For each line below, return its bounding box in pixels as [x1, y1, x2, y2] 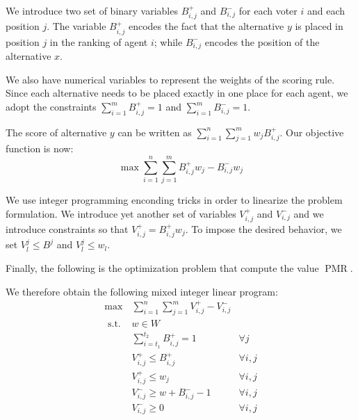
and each [307, 3, 345, 17]
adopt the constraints [6, 99, 97, 114]
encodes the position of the [204, 34, 320, 49]
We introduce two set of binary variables [6, 3, 178, 17]
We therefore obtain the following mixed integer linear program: [6, 284, 278, 298]
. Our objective [279, 124, 344, 139]
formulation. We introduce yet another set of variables [6, 206, 236, 220]
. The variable [47, 19, 106, 33]
